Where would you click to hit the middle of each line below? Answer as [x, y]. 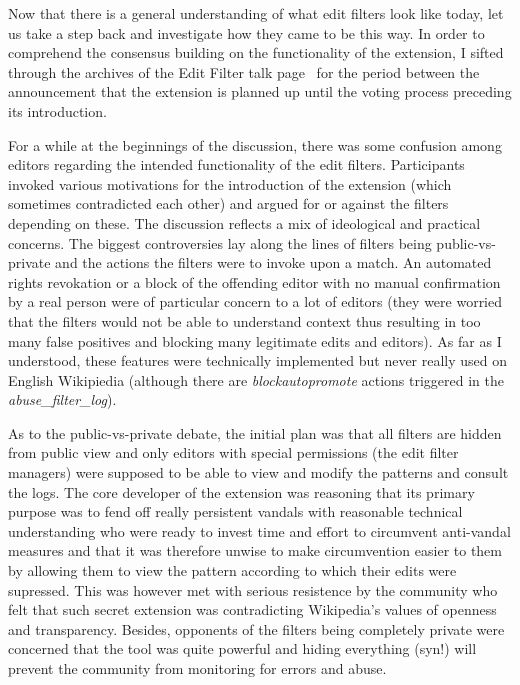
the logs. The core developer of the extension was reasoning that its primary [241, 491]
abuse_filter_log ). [62, 399]
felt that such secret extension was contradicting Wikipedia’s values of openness [252, 609]
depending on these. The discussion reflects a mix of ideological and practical [244, 222]
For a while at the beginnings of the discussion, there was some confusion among [255, 144]
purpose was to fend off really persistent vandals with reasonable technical [235, 511]
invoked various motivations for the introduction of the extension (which [230, 183]
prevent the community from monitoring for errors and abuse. [197, 668]
